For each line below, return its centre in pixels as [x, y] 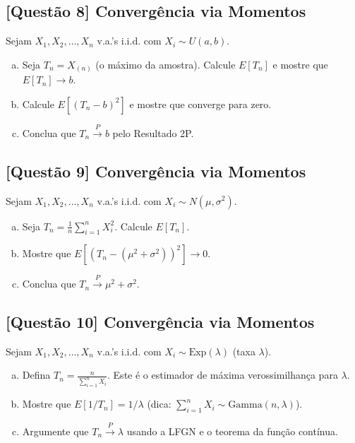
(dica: [159, 404]
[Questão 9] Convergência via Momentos [156, 171]
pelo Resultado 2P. [153, 132]
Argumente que [55, 431]
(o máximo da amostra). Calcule [166, 64]
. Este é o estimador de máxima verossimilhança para [223, 375]
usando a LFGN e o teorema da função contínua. [232, 431]
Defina [36, 375]
